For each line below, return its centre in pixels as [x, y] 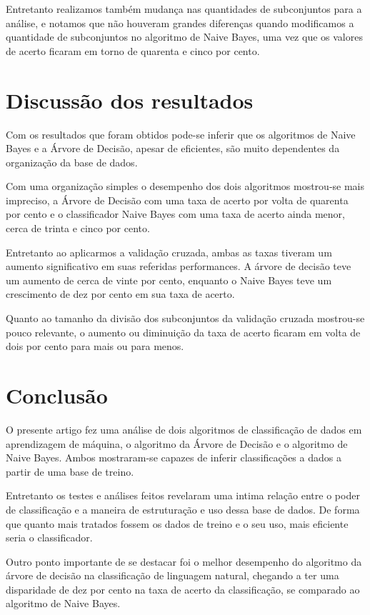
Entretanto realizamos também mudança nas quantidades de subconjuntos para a [184, 9]
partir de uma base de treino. [70, 471]
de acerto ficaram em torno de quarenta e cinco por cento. [133, 50]
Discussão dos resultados [130, 100]
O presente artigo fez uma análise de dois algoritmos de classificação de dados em [184, 429]
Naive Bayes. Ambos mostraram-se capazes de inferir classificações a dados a [174, 457]
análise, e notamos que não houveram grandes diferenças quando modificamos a [180, 22]
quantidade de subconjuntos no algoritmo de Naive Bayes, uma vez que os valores [184, 37]
